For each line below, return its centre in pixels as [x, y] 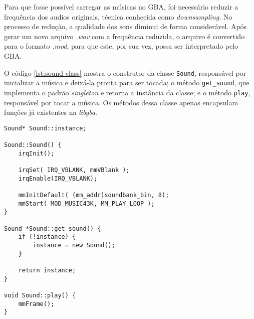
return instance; [47, 270]
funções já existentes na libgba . [51, 112]
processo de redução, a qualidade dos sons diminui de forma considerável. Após [125, 26]
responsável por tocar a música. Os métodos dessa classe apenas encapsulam [121, 102]
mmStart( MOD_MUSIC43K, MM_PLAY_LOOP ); [86, 203]
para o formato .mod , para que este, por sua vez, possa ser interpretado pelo [121, 46]
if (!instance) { [47, 237]
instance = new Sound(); [74, 245]
